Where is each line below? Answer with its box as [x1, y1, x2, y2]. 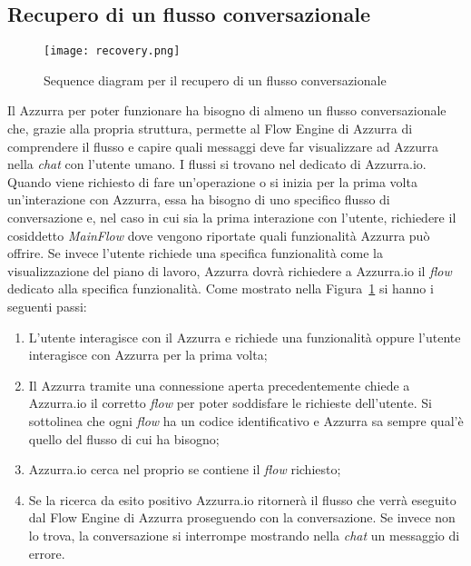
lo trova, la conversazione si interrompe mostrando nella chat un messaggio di [28, 525, 460, 544]
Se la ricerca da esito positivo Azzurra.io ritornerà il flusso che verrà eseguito [28, 490, 456, 509]
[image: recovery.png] [44, 45, 181, 58]
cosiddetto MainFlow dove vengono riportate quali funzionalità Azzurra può [7, 225, 430, 244]
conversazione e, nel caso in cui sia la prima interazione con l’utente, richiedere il [7, 208, 456, 227]
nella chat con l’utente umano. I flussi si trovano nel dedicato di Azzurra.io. [7, 154, 427, 174]
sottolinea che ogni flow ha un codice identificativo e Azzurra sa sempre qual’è [28, 411, 464, 430]
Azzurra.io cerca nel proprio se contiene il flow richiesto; [28, 460, 341, 479]
